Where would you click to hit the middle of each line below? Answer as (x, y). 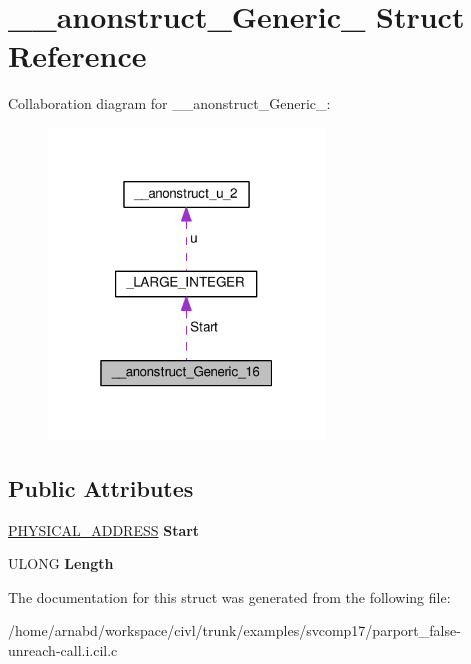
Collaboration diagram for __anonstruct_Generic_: (169, 103)
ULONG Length (61, 563)
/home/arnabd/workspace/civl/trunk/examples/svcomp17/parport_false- (234, 630)
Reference (77, 55)
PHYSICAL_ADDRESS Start (104, 529)
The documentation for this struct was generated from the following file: (229, 596)
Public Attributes (101, 487)
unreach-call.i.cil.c (63, 649)
